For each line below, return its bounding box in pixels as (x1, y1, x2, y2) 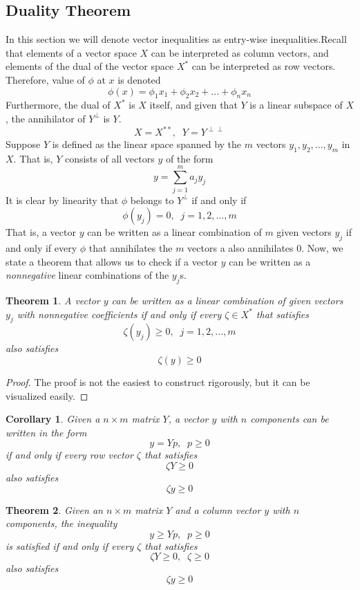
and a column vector (175, 502, 261, 517)
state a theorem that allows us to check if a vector (6, 254, 218, 268)
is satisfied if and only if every (6, 538, 134, 553)
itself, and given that (149, 98, 238, 112)
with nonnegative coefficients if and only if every (17, 306, 222, 321)
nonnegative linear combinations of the (6, 268, 169, 282)
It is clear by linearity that (6, 192, 119, 207)
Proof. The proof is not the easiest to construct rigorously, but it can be (6, 374, 310, 389)
